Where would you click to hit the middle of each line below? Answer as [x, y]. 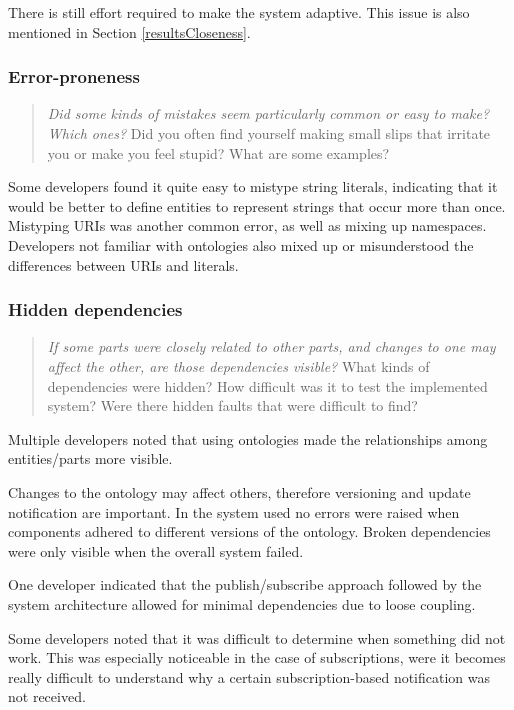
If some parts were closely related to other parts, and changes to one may [271, 346]
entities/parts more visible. [90, 458]
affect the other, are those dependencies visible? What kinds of [238, 365]
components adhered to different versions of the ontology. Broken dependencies [249, 531]
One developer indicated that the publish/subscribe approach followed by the [245, 584]
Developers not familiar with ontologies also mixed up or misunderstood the [241, 244]
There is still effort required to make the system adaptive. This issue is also [239, 12]
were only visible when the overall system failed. [156, 550]
